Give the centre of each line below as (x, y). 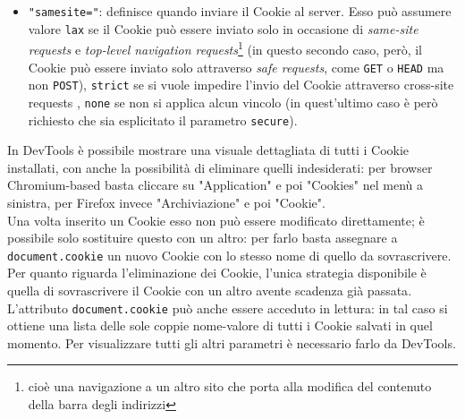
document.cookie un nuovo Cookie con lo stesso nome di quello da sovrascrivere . (229, 255)
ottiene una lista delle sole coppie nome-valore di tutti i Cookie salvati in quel (220, 325)
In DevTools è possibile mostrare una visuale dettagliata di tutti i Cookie (208, 150)
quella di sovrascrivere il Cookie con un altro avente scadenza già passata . (210, 290)
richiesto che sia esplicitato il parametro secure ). (163, 120)
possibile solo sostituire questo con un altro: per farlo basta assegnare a (203, 238)
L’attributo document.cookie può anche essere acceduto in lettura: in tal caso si (228, 308)
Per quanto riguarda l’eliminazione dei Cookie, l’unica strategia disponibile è (217, 273)
